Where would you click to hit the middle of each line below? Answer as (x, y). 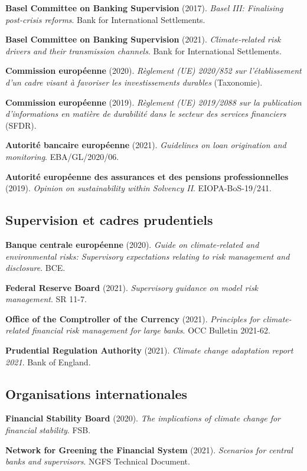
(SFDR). (21, 125)
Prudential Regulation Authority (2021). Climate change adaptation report (149, 350)
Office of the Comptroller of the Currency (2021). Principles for (133, 318)
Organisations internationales (97, 393)
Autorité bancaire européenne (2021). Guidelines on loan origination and (146, 145)
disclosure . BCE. (35, 268)
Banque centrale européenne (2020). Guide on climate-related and (132, 244)
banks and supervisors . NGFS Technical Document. (98, 461)
